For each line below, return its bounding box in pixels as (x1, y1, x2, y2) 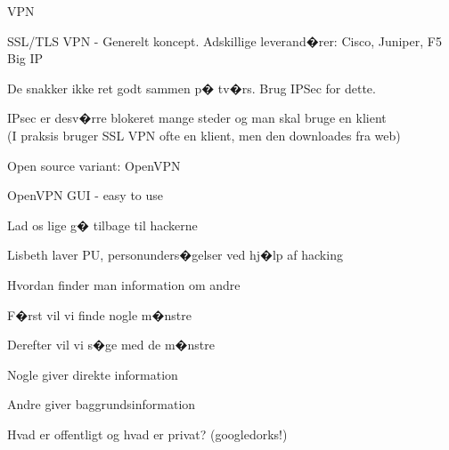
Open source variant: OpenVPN (7, 156, 181, 174)
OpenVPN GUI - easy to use (7, 186, 164, 205)
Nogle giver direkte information (7, 365, 178, 383)
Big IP (7, 49, 44, 68)
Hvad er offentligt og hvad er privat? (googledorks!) (7, 424, 288, 443)
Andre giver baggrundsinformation (7, 395, 196, 414)
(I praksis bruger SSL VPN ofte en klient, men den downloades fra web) (7, 125, 401, 144)
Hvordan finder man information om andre (7, 275, 241, 293)
